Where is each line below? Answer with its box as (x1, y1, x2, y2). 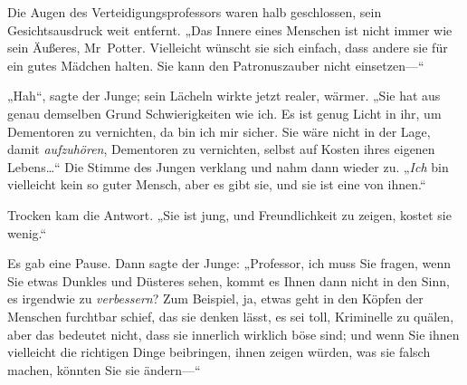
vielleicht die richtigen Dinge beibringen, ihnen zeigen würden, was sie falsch (7, 342, 431, 361)
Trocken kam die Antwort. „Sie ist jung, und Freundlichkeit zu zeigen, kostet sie (7, 205, 452, 224)
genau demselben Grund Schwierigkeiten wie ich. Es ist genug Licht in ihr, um (7, 103, 442, 122)
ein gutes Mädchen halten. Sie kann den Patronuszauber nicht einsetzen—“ (7, 55, 424, 74)
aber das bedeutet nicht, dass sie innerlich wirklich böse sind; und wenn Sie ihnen (7, 324, 460, 343)
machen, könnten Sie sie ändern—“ (7, 360, 201, 379)
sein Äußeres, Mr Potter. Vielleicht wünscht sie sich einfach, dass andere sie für (7, 38, 448, 57)
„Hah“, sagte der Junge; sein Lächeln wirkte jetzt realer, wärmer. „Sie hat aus (7, 86, 441, 105)
